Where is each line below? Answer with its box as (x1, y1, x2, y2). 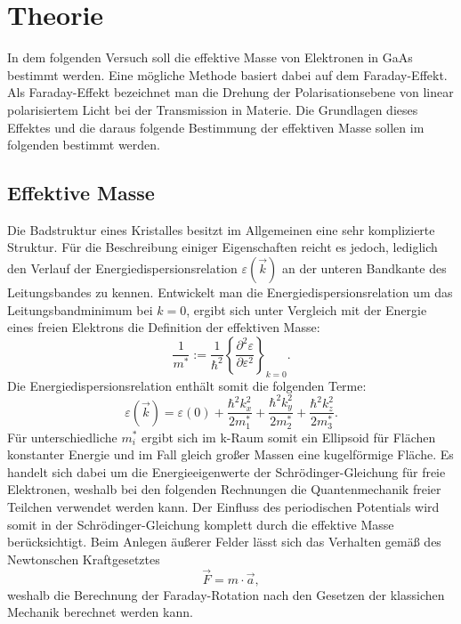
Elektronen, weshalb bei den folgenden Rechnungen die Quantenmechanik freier (7, 480, 441, 498)
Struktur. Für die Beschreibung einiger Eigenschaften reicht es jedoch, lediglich (7, 238, 438, 256)
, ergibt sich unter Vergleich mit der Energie (186, 300, 427, 319)
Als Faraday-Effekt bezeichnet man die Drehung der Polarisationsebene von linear (7, 83, 454, 101)
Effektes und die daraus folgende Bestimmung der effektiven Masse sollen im (7, 118, 425, 136)
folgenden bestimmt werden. (7, 135, 161, 154)
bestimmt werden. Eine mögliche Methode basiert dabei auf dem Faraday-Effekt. (7, 65, 448, 84)
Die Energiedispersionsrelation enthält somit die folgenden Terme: (7, 376, 367, 394)
